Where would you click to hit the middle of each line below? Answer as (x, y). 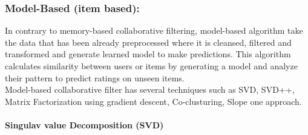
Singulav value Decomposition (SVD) (84, 124)
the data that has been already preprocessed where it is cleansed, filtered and (148, 42)
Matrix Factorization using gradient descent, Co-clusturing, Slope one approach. (153, 101)
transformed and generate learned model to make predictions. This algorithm (148, 54)
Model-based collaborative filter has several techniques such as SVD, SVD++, (150, 89)
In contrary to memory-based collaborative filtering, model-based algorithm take (154, 30)
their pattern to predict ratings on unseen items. (95, 77)
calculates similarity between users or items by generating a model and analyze (151, 66)
